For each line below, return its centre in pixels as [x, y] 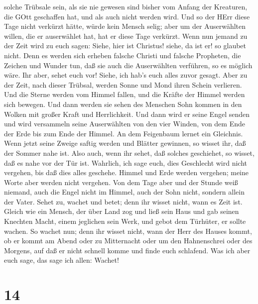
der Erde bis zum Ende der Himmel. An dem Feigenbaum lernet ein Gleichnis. [124, 133]
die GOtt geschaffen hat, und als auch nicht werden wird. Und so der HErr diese [127, 16]
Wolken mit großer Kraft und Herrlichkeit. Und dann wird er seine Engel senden [127, 114]
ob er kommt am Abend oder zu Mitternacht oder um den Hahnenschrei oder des [128, 241]
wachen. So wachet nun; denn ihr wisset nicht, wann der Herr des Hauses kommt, [128, 231]
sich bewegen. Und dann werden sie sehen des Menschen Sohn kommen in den [123, 104]
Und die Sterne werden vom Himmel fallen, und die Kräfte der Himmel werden [125, 94]
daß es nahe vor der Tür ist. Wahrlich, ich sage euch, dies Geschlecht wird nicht [126, 162]
